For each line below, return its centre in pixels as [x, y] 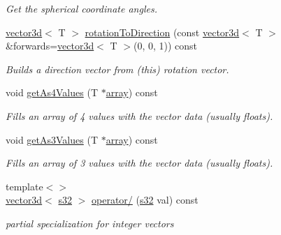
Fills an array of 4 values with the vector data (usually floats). [139, 115]
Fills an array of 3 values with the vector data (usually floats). [139, 163]
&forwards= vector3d [50, 46]
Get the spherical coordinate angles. [81, 8]
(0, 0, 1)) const [165, 46]
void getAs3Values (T [52, 139]
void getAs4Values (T [52, 92]
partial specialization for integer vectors [90, 223]
